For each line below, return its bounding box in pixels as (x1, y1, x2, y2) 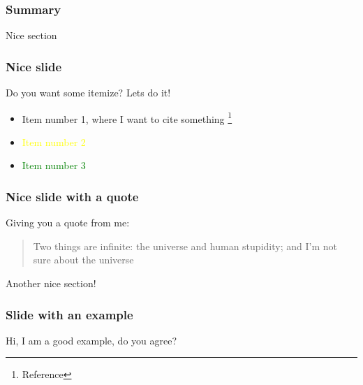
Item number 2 (22, 134, 86, 149)
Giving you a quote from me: (6, 215, 130, 230)
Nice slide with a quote (6, 187, 139, 205)
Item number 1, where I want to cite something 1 (22, 109, 232, 126)
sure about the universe (33, 252, 134, 267)
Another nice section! (6, 276, 96, 291)
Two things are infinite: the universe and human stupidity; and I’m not (33, 238, 337, 253)
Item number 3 (22, 158, 86, 173)
